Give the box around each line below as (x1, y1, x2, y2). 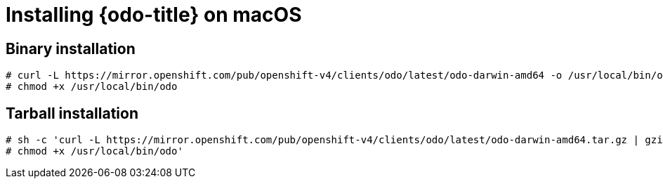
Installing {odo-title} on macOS (6, 3, 302, 27)
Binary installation (6, 39, 136, 58)
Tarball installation (6, 104, 138, 122)
